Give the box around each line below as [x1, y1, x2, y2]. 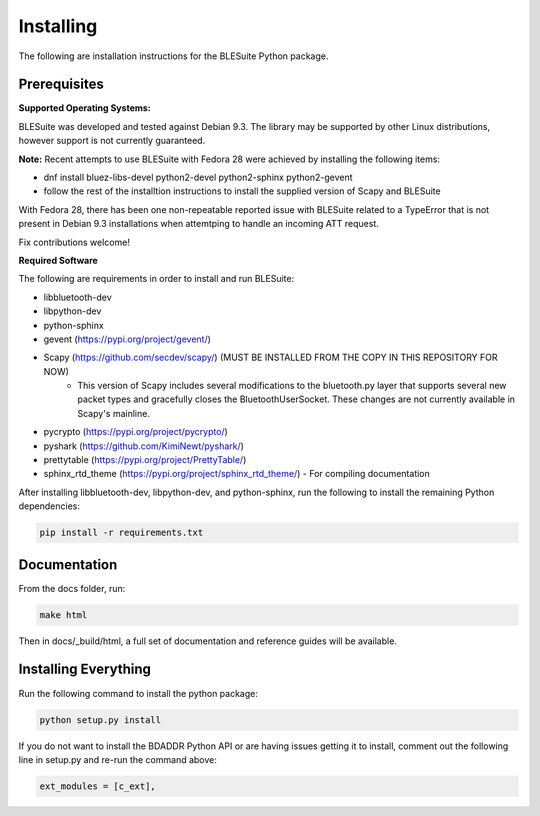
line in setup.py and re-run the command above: [18, 753, 217, 765]
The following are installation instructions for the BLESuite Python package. [18, 50, 329, 62]
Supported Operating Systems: [18, 102, 152, 114]
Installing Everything [18, 661, 152, 678]
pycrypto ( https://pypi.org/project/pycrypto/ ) [43, 426, 229, 438]
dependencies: [18, 500, 80, 512]
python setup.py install [39, 714, 162, 725]
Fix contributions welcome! [18, 236, 130, 248]
